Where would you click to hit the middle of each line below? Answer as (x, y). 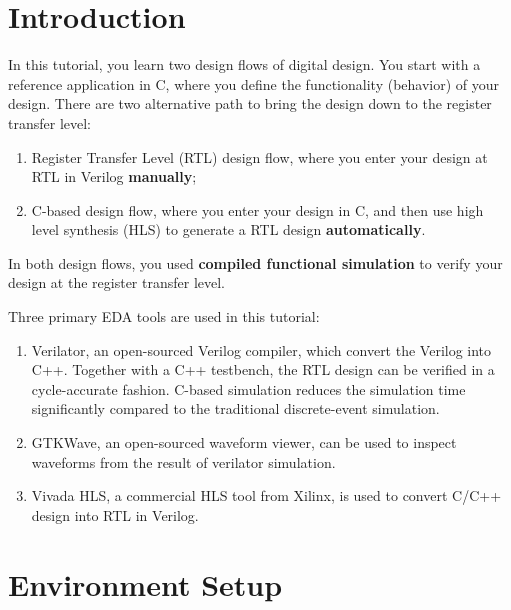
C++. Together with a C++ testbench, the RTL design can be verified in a (263, 369)
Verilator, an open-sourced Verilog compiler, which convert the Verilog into (261, 349)
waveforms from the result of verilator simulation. (183, 461)
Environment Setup (145, 583)
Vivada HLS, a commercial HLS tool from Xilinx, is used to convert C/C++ (266, 495)
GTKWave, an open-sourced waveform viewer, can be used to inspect (244, 442)
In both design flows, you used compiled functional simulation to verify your (255, 262)
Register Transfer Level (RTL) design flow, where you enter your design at (259, 156)
